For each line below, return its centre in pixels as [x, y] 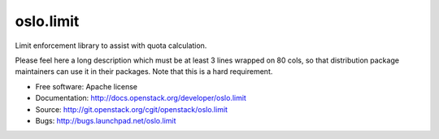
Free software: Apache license [87, 86]
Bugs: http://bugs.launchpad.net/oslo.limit [106, 120]
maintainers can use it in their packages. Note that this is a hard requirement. [144, 72]
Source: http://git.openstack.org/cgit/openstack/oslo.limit [131, 109]
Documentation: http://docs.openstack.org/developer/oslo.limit [141, 98]
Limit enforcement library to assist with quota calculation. [111, 46]
